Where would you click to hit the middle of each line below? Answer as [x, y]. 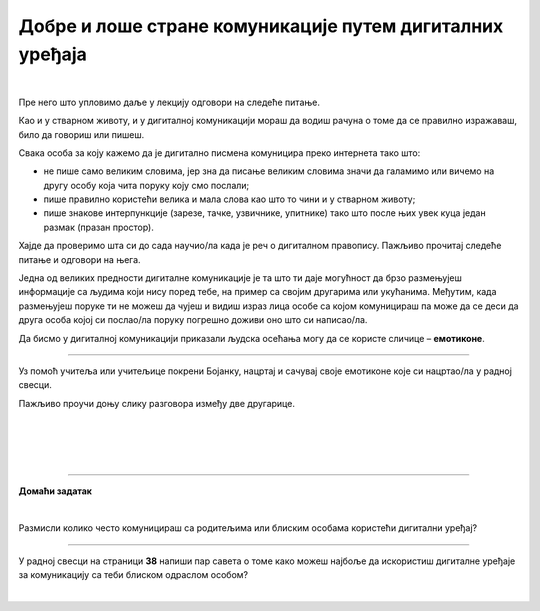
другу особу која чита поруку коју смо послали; [146, 185]
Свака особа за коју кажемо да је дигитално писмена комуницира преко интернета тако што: [219, 152]
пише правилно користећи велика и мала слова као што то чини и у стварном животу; [229, 199]
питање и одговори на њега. [79, 259]
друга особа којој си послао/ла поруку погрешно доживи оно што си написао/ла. [193, 320]
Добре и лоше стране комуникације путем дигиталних [261, 26]
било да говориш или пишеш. [81, 134]
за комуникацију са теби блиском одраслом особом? [133, 574]
